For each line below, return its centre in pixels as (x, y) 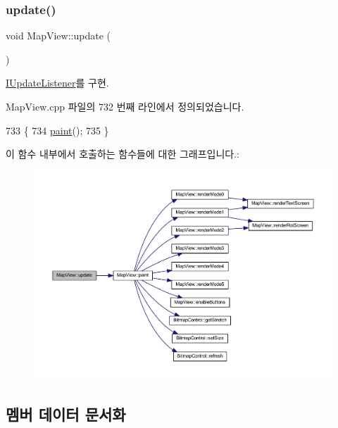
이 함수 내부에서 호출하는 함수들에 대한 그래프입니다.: (123, 154)
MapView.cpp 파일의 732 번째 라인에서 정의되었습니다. (125, 106)
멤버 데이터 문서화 (66, 414)
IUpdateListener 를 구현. (57, 83)
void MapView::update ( (58, 36)
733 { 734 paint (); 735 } (57, 130)
